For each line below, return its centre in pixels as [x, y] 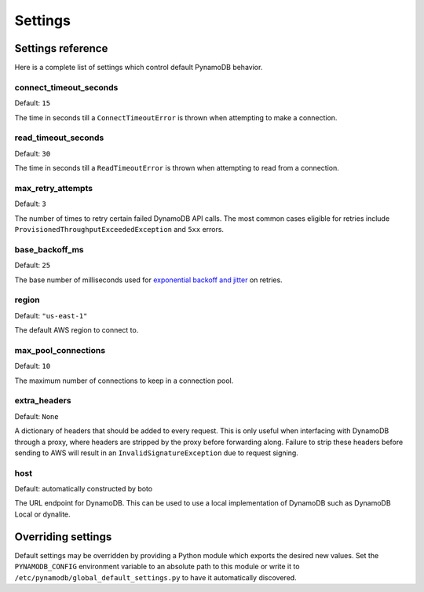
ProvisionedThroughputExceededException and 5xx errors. [119, 230]
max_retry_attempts [54, 188]
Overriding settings [63, 537]
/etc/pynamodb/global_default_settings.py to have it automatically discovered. [156, 577]
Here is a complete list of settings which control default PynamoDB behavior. [139, 68]
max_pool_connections [60, 350]
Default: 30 [33, 153]
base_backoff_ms [49, 249]
